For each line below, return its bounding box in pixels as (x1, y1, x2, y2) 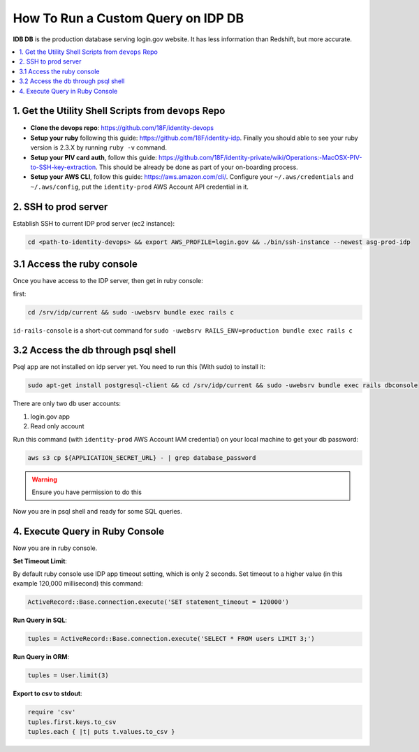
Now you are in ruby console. (13, 544, 98, 552)
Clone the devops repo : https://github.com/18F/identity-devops (30, 124, 214, 132)
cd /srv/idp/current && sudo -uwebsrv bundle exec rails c (27, 308, 234, 316)
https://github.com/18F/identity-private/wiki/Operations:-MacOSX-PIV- (158, 153, 362, 161)
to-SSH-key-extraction (30, 163, 96, 171)
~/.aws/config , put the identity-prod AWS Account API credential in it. (30, 182, 249, 191)
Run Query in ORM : (13, 653, 70, 661)
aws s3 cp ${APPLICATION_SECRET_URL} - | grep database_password (27, 454, 256, 461)
